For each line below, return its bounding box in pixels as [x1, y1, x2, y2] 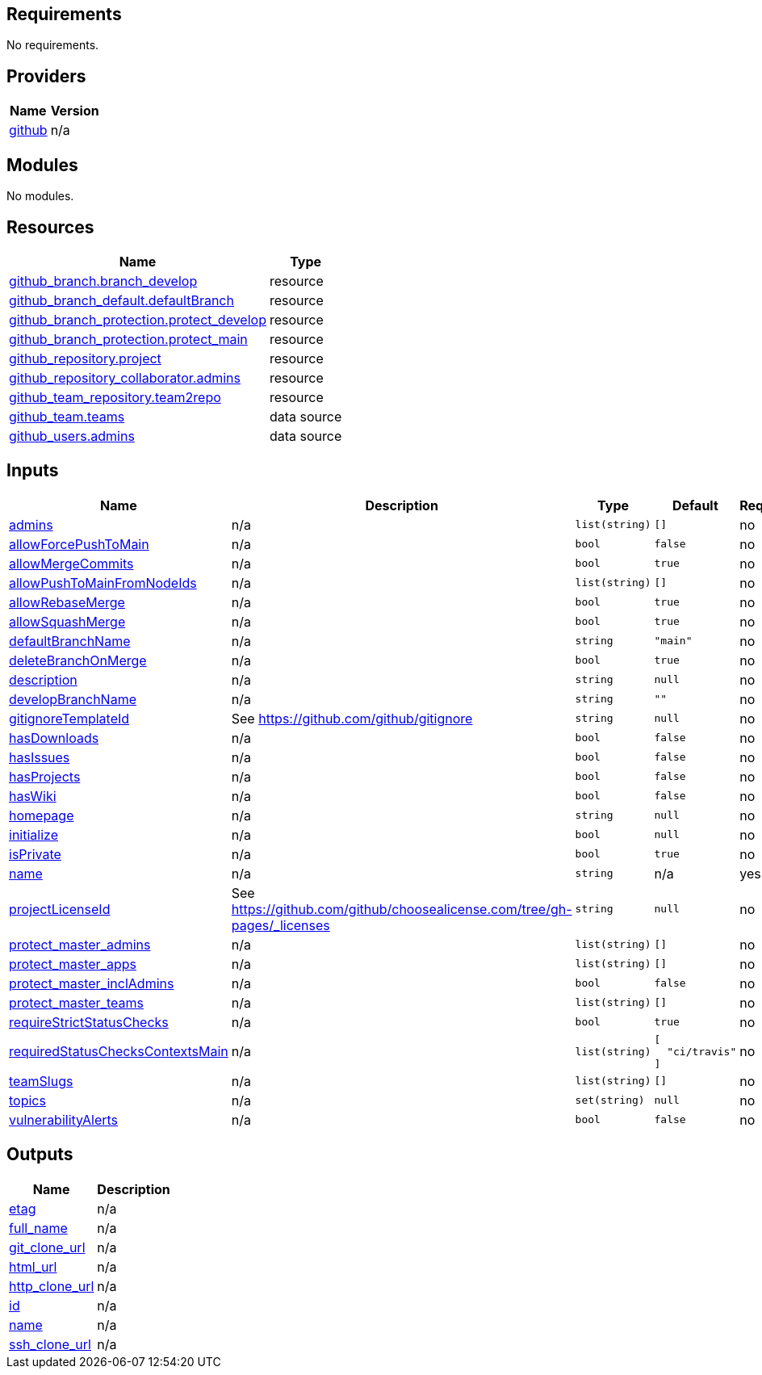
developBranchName [9, 690, 136, 707]
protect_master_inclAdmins [9, 975, 174, 991]
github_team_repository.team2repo [9, 388, 221, 405]
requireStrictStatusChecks [9, 1013, 169, 1030]
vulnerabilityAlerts [9, 1111, 119, 1128]
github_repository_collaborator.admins [9, 369, 241, 386]
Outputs [6, 1144, 73, 1165]
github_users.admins [9, 427, 135, 444]
